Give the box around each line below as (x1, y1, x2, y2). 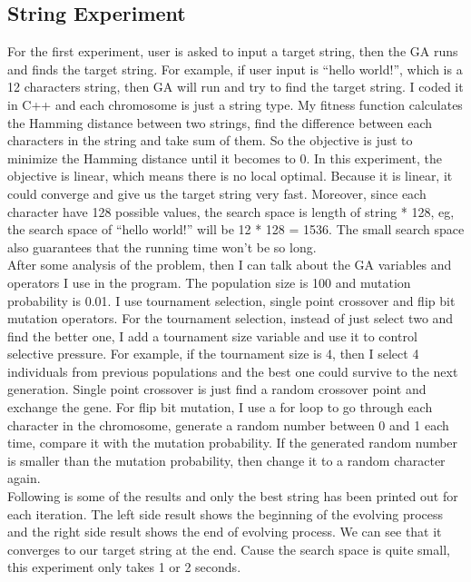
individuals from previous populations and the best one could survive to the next (7, 361, 458, 380)
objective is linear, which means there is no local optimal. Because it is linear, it (7, 166, 453, 185)
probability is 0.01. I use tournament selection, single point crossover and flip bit (7, 291, 456, 310)
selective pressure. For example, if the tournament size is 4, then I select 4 (7, 344, 419, 363)
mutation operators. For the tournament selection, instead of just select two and (7, 309, 454, 328)
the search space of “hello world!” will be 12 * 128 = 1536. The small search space (7, 220, 465, 239)
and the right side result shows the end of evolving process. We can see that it (7, 522, 442, 541)
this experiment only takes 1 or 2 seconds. (7, 557, 241, 577)
